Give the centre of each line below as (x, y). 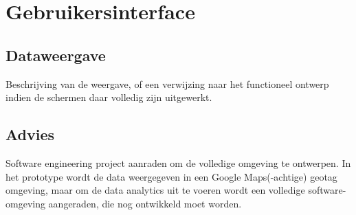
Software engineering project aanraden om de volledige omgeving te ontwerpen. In (178, 162)
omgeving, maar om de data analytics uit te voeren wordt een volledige (155, 190)
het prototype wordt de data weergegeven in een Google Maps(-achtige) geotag (171, 176)
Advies (30, 134)
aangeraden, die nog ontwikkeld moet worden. (145, 203)
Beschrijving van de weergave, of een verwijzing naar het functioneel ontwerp (167, 83)
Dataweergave (56, 55)
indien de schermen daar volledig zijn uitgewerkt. (109, 97)
